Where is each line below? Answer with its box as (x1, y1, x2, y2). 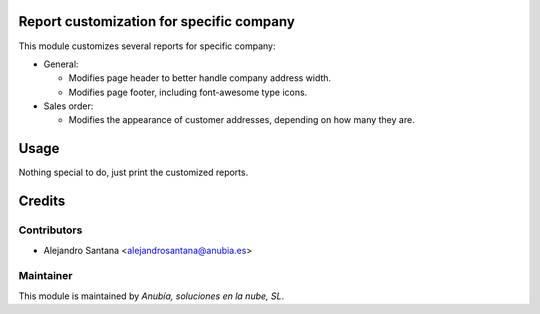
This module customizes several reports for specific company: (18, 40, 276, 52)
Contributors (18, 223, 83, 237)
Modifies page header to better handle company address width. (68, 72, 332, 84)
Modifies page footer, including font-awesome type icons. (68, 86, 308, 98)
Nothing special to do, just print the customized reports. (18, 166, 249, 179)
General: (43, 58, 79, 70)
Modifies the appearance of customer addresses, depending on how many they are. (68, 114, 415, 126)
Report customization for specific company (18, 13, 295, 30)
